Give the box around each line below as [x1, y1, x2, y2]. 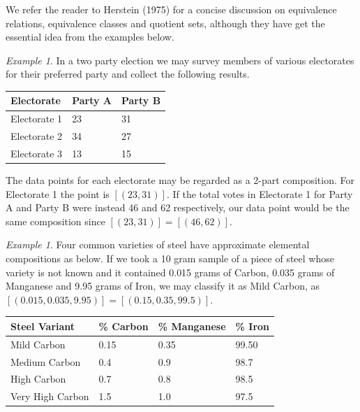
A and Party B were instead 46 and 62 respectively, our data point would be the [6, 200, 350, 215]
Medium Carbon [10, 354, 81, 369]
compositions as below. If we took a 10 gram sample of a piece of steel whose [6, 251, 334, 266]
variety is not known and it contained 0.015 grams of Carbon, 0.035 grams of [6, 264, 335, 279]
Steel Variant [10, 318, 75, 333]
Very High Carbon [10, 389, 89, 404]
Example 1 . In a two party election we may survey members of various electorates [6, 52, 354, 67]
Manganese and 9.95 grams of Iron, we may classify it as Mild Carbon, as [6, 278, 320, 293]
